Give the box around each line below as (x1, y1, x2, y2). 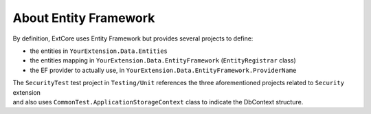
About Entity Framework (12, 10, 155, 25)
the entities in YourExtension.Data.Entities (30, 47, 168, 55)
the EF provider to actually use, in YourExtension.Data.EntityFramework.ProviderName (30, 66, 297, 74)
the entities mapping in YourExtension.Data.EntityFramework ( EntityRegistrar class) (30, 56, 297, 65)
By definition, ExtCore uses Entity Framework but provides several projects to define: (12, 34, 254, 43)
